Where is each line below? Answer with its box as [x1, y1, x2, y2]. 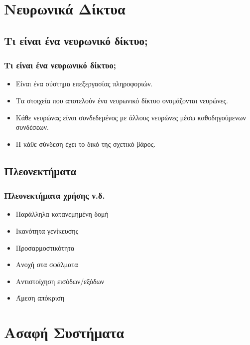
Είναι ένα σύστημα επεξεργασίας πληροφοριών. [15, 78, 153, 89]
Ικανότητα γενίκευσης [15, 225, 79, 236]
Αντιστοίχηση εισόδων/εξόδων [15, 276, 105, 286]
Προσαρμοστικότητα [15, 242, 75, 253]
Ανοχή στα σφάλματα [15, 259, 78, 270]
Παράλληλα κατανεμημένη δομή [15, 209, 109, 219]
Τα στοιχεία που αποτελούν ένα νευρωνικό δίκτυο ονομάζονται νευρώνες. [15, 95, 228, 105]
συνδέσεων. [15, 122, 49, 132]
